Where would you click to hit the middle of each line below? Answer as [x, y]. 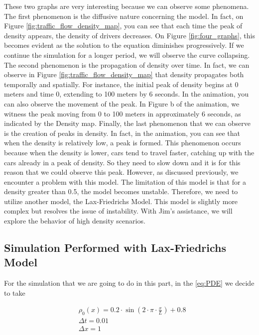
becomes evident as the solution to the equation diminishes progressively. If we [124, 45]
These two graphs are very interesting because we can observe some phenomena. [127, 6]
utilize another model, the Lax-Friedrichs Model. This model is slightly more [121, 201]
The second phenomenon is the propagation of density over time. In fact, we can [127, 64]
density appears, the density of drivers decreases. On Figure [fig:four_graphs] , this [129, 35]
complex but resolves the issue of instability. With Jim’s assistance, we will [118, 211]
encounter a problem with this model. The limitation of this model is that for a [125, 181]
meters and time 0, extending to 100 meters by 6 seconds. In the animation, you [127, 94]
